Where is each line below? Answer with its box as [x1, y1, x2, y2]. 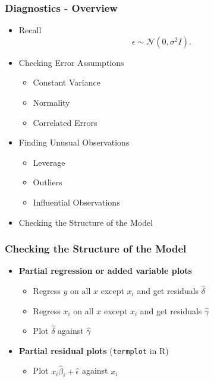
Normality [33, 96, 70, 108]
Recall [18, 24, 42, 36]
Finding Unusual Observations [18, 136, 130, 149]
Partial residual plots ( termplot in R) [18, 344, 169, 356]
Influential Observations [33, 195, 120, 208]
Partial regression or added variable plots [18, 264, 192, 277]
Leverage [33, 156, 65, 168]
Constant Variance [33, 76, 100, 89]
